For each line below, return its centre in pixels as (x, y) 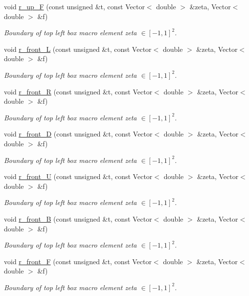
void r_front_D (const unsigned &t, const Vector (78, 134)
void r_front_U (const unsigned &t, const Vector (78, 176)
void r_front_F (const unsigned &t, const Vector (78, 261)
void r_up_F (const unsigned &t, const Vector (74, 6)
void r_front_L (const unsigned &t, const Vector (78, 49)
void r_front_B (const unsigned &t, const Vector (78, 218)
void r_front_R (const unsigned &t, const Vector (78, 91)
